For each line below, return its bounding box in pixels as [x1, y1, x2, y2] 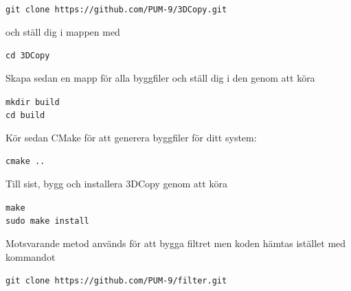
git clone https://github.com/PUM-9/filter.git [5, 276, 227, 286]
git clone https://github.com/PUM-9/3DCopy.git [5, 5, 227, 14]
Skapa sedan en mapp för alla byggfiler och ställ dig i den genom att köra [5, 70, 315, 84]
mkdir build [5, 97, 60, 107]
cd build [5, 110, 45, 121]
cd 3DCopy [5, 51, 50, 61]
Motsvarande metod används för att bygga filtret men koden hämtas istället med [5, 235, 346, 250]
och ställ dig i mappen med [5, 24, 120, 38]
